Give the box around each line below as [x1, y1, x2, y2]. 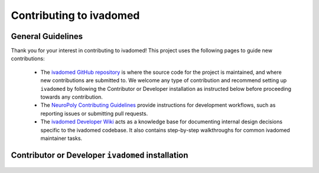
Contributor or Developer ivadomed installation [11, 150, 188, 160]
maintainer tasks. [40, 135, 83, 142]
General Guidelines [11, 31, 83, 41]
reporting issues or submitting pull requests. [40, 110, 148, 117]
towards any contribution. [40, 93, 103, 100]
